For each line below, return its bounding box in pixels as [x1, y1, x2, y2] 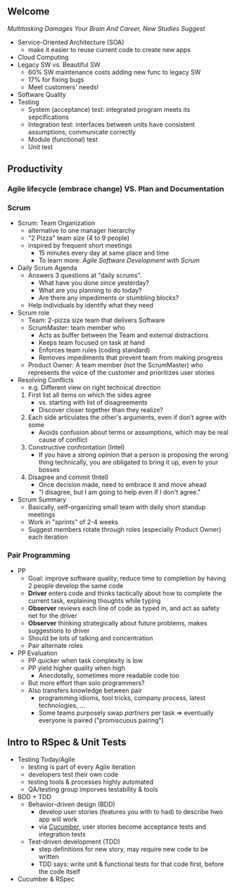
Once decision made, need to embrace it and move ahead [38, 481, 207, 489]
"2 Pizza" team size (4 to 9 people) [27, 234, 130, 242]
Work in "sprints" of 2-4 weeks [27, 518, 118, 526]
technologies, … [38, 701, 86, 709]
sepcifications [27, 113, 69, 121]
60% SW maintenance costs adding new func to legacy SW [27, 68, 201, 76]
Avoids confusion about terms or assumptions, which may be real [38, 428, 229, 437]
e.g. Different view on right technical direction [27, 383, 161, 392]
